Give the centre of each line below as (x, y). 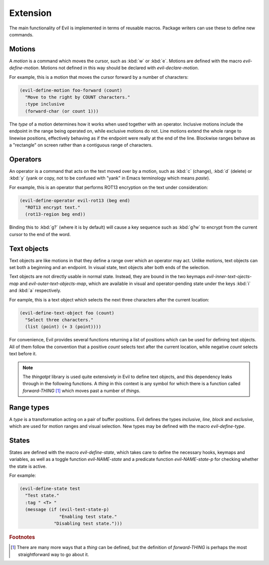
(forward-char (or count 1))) (62, 111)
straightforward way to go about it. (54, 554)
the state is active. (28, 466)
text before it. (23, 354)
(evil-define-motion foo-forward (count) (71, 90)
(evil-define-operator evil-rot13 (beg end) (75, 200)
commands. (21, 34)
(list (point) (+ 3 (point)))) (63, 327)
